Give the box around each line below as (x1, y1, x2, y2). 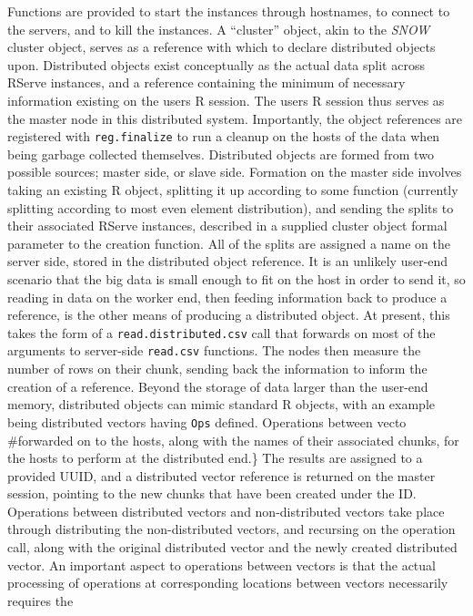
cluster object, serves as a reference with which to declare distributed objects (7, 37, 436, 56)
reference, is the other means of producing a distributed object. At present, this (7, 305, 450, 324)
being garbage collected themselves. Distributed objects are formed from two (7, 144, 434, 163)
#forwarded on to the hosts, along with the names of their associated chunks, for (7, 430, 459, 449)
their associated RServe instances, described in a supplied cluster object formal (7, 216, 448, 235)
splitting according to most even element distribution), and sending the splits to (7, 198, 454, 217)
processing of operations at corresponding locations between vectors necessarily (7, 573, 448, 592)
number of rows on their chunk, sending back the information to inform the (7, 359, 428, 378)
